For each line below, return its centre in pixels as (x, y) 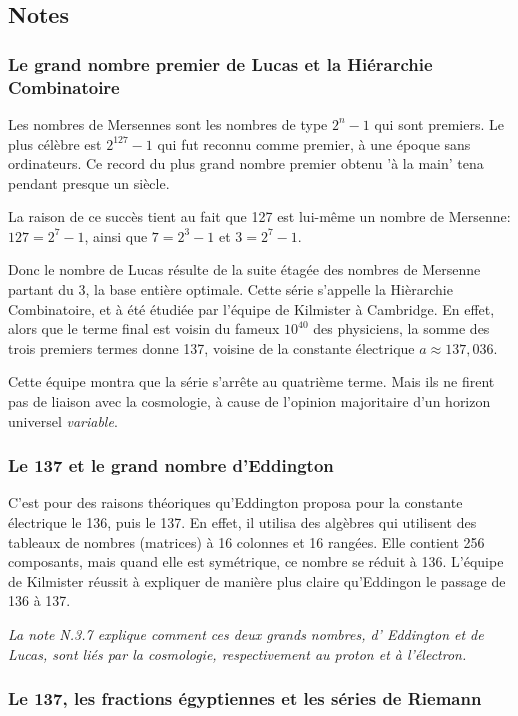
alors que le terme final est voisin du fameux (144, 328)
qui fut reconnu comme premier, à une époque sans (314, 143)
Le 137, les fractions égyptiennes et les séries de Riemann (245, 698)
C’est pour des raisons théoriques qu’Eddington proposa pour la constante (235, 502)
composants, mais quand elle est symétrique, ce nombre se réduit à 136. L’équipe (256, 561)
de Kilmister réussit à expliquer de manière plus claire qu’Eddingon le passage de (257, 580)
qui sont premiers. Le (439, 123)
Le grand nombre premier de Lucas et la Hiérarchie (220, 63)
